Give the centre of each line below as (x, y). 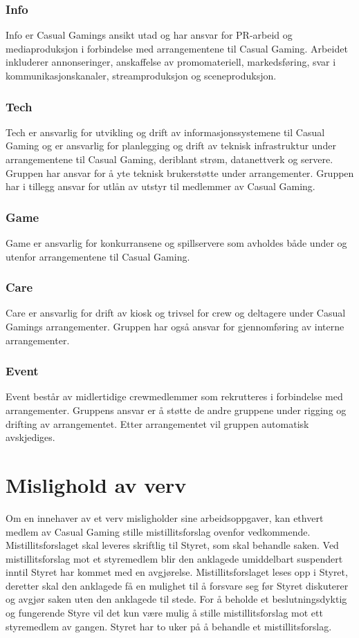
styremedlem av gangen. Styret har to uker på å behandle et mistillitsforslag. (169, 626)
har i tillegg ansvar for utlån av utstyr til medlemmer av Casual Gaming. (160, 186)
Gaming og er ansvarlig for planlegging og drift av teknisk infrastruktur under (171, 146)
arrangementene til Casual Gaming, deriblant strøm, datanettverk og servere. (169, 159)
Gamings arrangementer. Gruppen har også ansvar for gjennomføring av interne (175, 326)
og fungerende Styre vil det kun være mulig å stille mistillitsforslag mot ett (164, 613)
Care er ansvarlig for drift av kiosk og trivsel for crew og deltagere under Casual (176, 313)
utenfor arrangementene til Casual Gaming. (98, 256)
